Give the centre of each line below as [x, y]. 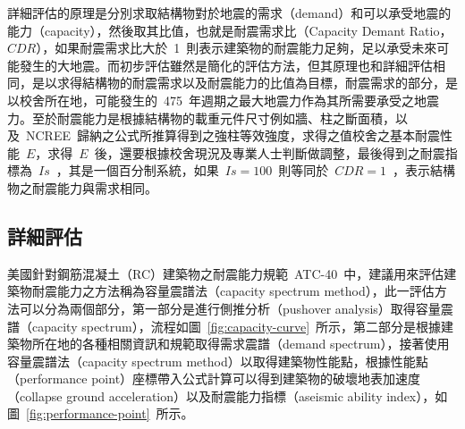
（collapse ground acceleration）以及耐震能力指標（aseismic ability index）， [221, 395]
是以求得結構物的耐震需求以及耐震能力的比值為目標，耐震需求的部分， [238, 83]
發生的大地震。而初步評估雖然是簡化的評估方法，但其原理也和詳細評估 [226, 65]
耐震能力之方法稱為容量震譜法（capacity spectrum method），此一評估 [233, 291]
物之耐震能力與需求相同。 [82, 187]
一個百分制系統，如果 [156, 170]
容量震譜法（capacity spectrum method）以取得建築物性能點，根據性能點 [218, 361]
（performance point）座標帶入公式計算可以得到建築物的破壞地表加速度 [214, 379]
